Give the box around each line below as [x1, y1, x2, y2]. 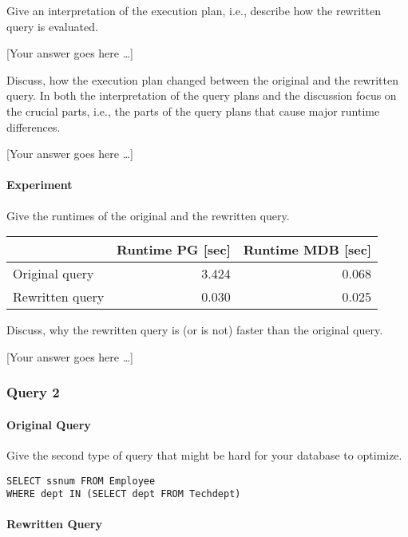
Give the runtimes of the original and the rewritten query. [6, 207, 290, 223]
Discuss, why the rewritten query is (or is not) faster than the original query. [6, 322, 383, 338]
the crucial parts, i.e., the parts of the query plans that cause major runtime [6, 102, 380, 119]
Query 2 [6, 382, 60, 402]
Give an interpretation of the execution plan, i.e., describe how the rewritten [6, 2, 381, 18]
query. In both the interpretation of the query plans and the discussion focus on [6, 87, 397, 104]
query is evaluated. [6, 18, 98, 34]
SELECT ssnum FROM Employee [6, 475, 156, 487]
